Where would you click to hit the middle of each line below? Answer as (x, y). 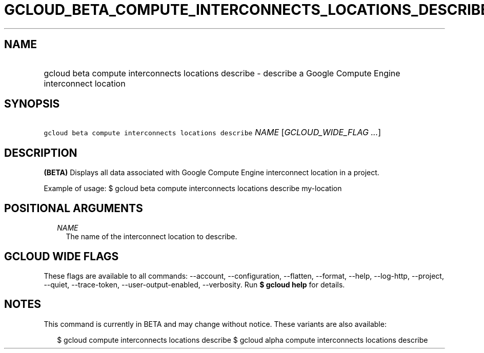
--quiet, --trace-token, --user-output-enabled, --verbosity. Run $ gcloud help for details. (194, 284)
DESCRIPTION (41, 153)
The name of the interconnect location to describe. (152, 237)
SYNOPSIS (32, 104)
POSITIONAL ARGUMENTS (74, 208)
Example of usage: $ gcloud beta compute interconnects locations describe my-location (193, 189)
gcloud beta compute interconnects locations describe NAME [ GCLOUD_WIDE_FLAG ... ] (213, 132)
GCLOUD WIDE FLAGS (62, 256)
